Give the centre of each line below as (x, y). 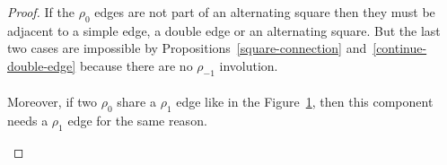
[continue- (400, 48)
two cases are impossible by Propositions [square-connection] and (187, 48)
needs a (28, 121)
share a (136, 102)
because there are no (136, 65)
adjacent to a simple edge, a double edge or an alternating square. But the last (224, 30)
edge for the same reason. (137, 121)
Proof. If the (41, 12)
